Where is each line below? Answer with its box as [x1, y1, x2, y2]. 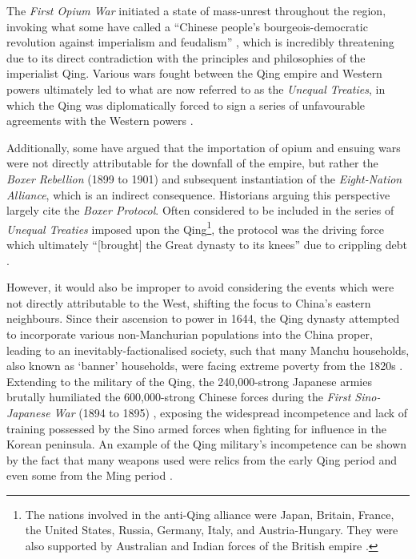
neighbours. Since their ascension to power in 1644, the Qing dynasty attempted [6, 310, 400, 327]
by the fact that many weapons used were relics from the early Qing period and [6, 451, 398, 468]
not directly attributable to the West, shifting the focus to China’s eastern [6, 294, 371, 311]
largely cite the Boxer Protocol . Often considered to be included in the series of [6, 202, 394, 219]
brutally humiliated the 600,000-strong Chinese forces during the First [6, 388, 351, 405]
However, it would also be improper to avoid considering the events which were [6, 279, 394, 296]
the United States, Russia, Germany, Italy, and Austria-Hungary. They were [25, 521, 398, 538]
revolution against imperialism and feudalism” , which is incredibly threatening [6, 34, 394, 50]
